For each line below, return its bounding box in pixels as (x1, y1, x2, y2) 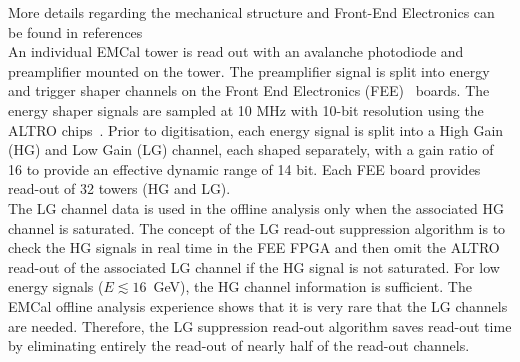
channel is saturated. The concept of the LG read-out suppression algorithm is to (8, 217, 506, 238)
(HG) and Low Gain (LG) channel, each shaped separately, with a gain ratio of (8, 139, 494, 160)
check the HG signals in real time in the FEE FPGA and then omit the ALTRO (8, 237, 500, 258)
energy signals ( (8, 276, 104, 297)
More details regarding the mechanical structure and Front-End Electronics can (8, 2, 495, 22)
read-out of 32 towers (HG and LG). (8, 178, 231, 199)
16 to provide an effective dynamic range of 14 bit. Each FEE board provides (8, 158, 481, 179)
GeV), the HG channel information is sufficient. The (153, 276, 472, 297)
